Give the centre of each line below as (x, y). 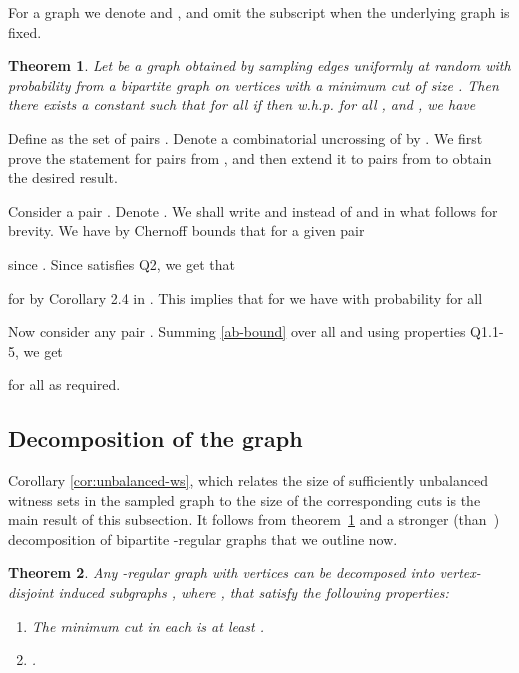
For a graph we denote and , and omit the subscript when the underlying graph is (259, 12)
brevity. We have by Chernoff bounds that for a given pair (186, 230)
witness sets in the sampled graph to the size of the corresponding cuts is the (244, 499)
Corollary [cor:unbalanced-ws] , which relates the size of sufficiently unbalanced (248, 480)
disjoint (31, 592)
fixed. (25, 31)
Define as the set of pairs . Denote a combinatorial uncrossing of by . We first (245, 137)
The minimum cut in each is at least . (148, 625)
